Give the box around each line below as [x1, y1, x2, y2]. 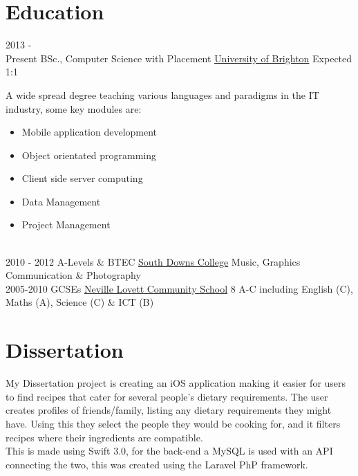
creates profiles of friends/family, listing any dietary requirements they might [6, 403, 332, 417]
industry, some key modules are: [6, 101, 142, 116]
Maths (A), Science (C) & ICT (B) [6, 295, 154, 309]
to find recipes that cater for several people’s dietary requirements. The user [6, 389, 328, 403]
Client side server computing [21, 171, 143, 185]
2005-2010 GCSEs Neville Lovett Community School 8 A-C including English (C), [6, 281, 353, 295]
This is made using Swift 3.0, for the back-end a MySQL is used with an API [6, 443, 333, 458]
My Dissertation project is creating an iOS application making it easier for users [6, 376, 346, 390]
